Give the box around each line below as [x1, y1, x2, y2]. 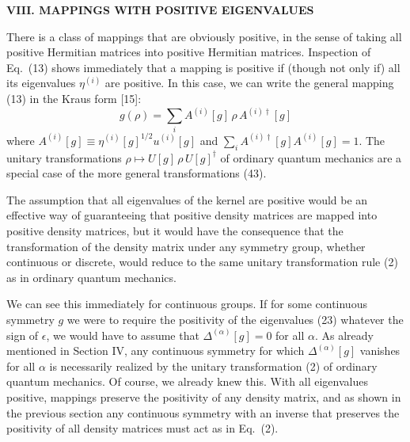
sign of [6, 326, 39, 343]
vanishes [359, 342, 401, 359]
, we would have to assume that [46, 326, 199, 343]
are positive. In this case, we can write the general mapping [104, 74, 394, 91]
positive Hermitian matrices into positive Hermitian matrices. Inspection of [6, 44, 371, 60]
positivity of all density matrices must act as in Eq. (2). [6, 420, 279, 436]
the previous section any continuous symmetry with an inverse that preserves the [6, 404, 400, 421]
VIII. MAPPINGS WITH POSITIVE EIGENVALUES [6, 2, 314, 17]
